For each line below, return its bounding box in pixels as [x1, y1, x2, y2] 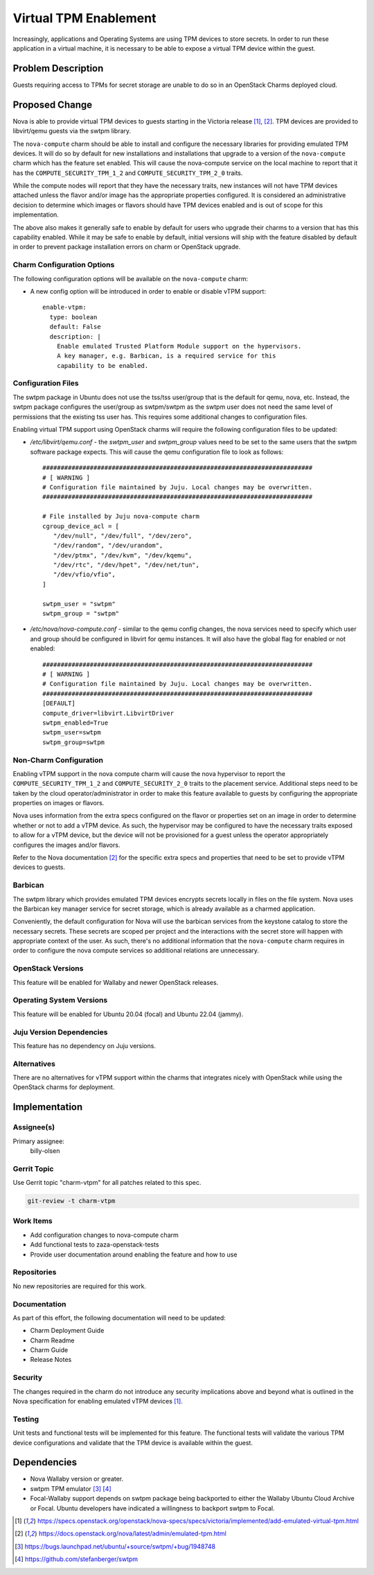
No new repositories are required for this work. [12, 1281, 147, 1290]
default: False [49, 323, 101, 331]
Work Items [12, 1216, 53, 1226]
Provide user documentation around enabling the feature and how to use [30, 1250, 238, 1258]
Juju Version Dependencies [12, 1027, 108, 1037]
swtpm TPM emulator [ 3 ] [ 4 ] [30, 1484, 112, 1492]
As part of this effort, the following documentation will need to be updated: [12, 1313, 226, 1322]
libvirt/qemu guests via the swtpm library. [12, 127, 132, 135]
